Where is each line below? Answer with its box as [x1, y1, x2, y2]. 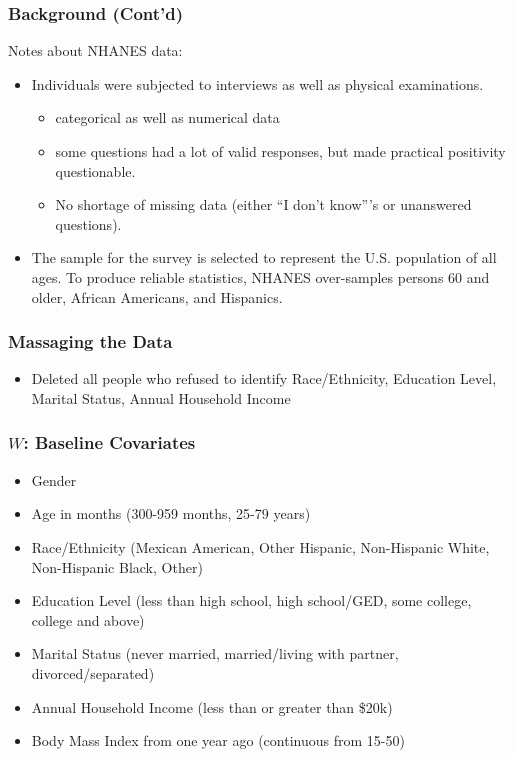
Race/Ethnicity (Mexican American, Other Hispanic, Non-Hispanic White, [31, 536, 490, 557]
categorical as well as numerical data [55, 107, 280, 128]
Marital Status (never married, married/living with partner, [31, 643, 399, 664]
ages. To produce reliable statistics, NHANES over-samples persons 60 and [31, 266, 490, 287]
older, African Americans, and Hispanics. [31, 286, 283, 307]
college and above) [31, 609, 145, 630]
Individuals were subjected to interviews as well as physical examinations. [31, 73, 484, 94]
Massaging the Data [8, 329, 173, 354]
